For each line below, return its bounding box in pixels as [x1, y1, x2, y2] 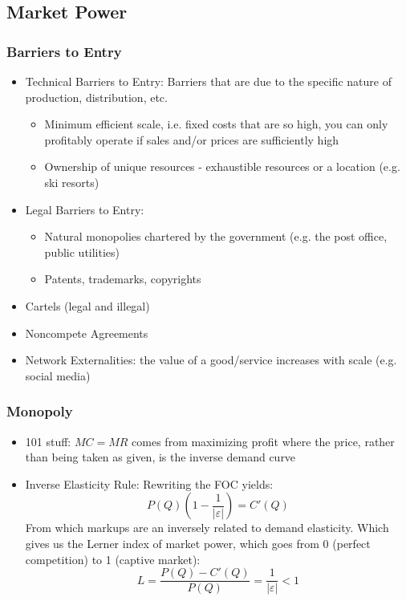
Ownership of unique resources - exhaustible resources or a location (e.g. [44, 158, 400, 175]
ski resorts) [44, 173, 99, 190]
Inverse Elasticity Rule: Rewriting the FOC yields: [25, 475, 274, 492]
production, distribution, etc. [25, 88, 168, 105]
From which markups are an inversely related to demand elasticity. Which [25, 519, 389, 536]
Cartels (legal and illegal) [25, 297, 150, 314]
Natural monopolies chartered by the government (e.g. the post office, [44, 228, 388, 245]
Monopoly [6, 401, 73, 421]
